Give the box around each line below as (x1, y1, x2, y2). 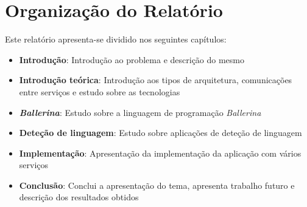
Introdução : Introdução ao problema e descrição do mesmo (19, 53, 245, 66)
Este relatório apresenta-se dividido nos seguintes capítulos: (5, 33, 227, 46)
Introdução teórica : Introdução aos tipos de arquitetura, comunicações (19, 73, 292, 86)
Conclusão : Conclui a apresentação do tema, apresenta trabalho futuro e (19, 178, 295, 191)
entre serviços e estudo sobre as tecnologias (19, 85, 180, 98)
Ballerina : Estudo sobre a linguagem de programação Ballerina (19, 106, 261, 118)
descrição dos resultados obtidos (19, 191, 139, 203)
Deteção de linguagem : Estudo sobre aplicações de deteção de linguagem (19, 126, 302, 139)
